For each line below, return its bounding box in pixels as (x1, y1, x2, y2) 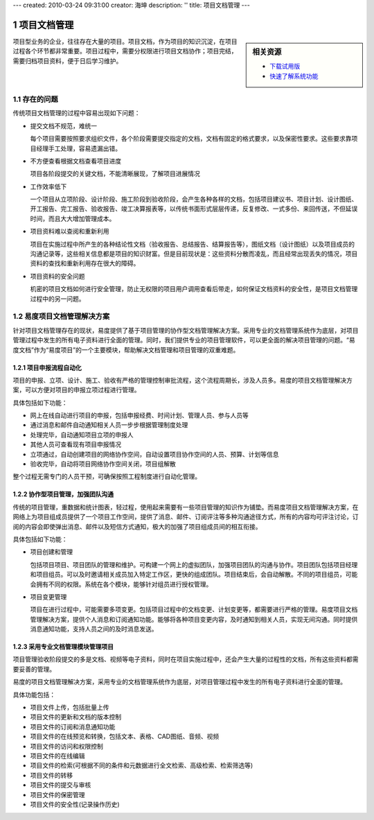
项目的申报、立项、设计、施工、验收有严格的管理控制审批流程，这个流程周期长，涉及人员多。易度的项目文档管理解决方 (12, 376, 353, 384)
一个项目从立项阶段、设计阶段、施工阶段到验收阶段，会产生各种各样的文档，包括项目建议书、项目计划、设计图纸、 (30, 195, 358, 204)
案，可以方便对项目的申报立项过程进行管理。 (12, 385, 141, 394)
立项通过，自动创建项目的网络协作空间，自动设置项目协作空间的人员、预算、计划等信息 (30, 450, 279, 458)
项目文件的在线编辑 (30, 752, 85, 760)
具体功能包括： (12, 690, 55, 699)
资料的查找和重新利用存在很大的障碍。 (30, 259, 140, 268)
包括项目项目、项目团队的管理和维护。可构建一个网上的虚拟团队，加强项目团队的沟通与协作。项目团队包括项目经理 (30, 560, 358, 568)
